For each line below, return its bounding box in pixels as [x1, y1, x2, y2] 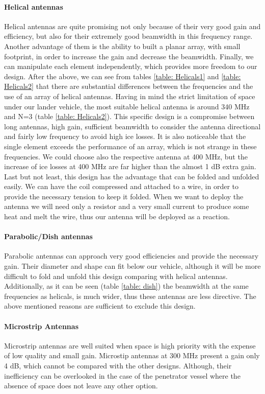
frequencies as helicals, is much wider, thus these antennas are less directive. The [4, 290, 256, 301]
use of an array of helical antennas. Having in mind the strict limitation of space [4, 90, 255, 101]
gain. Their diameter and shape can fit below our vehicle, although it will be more [4, 261, 261, 271]
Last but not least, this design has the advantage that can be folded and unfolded [4, 171, 259, 181]
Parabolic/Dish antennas [4, 231, 93, 242]
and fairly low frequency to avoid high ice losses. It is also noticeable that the [4, 131, 246, 142]
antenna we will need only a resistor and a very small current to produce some [4, 201, 249, 212]
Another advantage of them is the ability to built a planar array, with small [4, 40, 241, 51]
